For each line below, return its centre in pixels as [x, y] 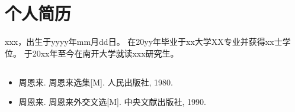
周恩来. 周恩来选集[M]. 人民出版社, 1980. [96, 82]
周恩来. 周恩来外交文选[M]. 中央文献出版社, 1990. [112, 102]
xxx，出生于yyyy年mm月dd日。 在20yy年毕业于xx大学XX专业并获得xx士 [144, 42]
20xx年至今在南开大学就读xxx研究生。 [105, 53]
